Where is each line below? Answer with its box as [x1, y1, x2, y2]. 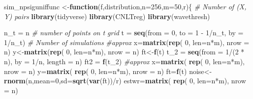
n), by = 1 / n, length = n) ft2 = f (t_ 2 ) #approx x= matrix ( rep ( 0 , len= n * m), [4, 56, 245, 66]
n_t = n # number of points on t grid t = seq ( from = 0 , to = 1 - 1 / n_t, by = [4, 27, 244, 38]
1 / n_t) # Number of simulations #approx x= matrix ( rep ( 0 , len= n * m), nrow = [4, 37, 250, 47]
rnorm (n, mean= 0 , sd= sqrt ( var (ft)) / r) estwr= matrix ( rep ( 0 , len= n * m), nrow [4, 75, 246, 86]
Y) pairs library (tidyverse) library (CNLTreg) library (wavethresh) [4, 11, 210, 21]
